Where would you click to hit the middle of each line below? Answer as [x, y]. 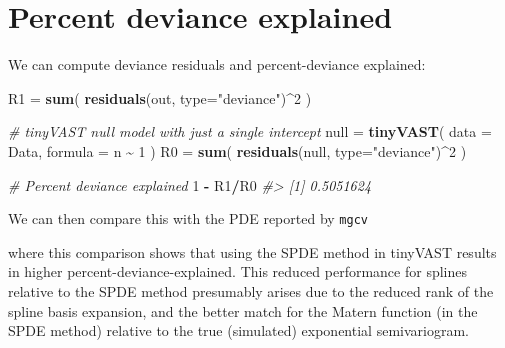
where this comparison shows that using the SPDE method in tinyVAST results [252, 251]
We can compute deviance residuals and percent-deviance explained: [217, 64]
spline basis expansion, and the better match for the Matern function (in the [243, 310]
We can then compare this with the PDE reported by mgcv [188, 218]
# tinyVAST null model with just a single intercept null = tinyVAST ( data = [250, 131]
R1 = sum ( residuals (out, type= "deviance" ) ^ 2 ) [160, 97]
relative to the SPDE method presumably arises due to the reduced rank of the [251, 290]
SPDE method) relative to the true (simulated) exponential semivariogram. [238, 330]
